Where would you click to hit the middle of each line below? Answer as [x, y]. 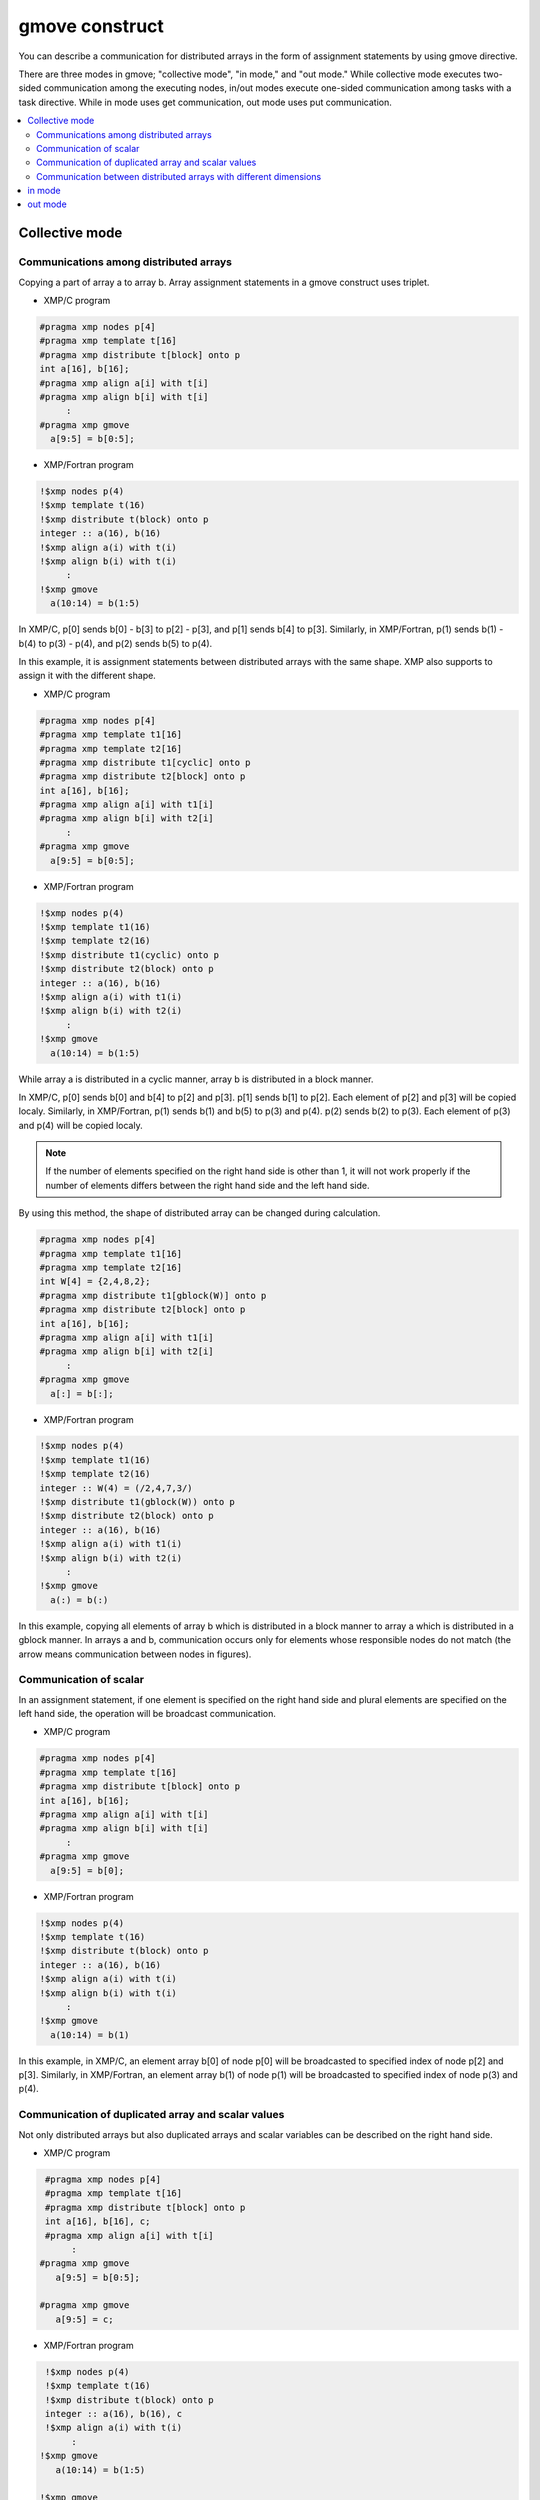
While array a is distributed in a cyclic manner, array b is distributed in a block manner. [196, 1079]
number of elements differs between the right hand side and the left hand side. [207, 1185]
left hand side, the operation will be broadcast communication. [147, 1714]
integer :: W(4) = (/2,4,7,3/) [116, 1488]
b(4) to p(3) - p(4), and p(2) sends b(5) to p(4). [115, 643]
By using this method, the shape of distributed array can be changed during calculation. [199, 1213]
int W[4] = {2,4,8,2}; [95, 1281]
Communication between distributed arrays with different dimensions [179, 176]
